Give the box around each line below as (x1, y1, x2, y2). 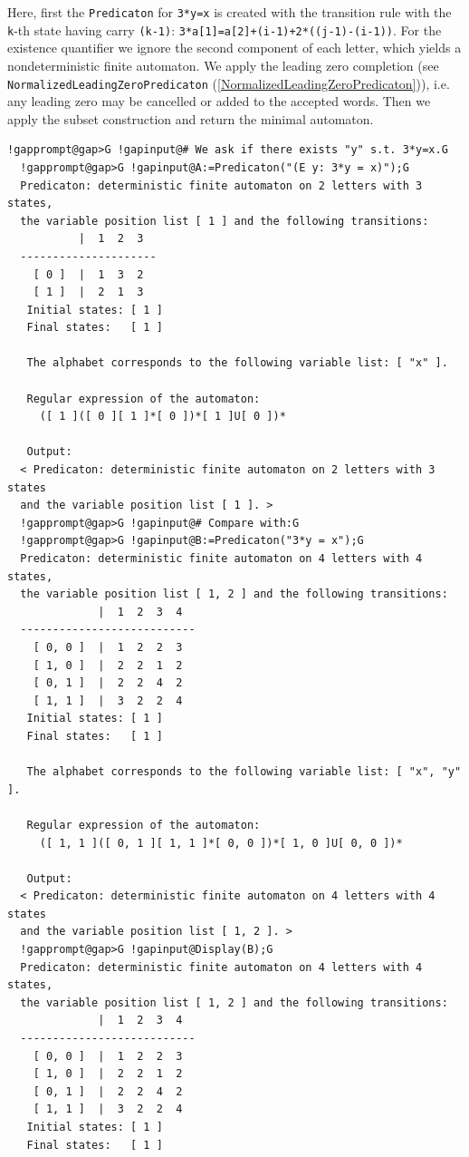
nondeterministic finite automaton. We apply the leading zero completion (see (7, 55, 439, 74)
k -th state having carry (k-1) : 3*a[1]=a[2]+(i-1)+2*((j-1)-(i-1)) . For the (7, 20, 442, 39)
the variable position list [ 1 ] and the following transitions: (20, 214, 429, 228)
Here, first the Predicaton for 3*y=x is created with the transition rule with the (7, 3, 452, 21)
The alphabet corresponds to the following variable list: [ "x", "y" (26, 765, 462, 779)
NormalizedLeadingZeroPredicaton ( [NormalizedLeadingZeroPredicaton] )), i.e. (7, 73, 450, 92)
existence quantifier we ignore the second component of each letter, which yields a (7, 38, 462, 57)
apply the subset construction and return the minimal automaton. (7, 109, 374, 128)
